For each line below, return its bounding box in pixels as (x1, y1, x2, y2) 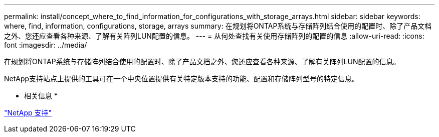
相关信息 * (24, 91, 58, 100)
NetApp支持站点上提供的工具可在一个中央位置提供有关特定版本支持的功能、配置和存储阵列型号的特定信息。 (4, 74, 359, 83)
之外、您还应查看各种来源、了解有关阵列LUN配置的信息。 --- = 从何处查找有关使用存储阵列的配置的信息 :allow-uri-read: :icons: (4, 32, 424, 40)
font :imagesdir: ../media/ (4, 41, 87, 49)
